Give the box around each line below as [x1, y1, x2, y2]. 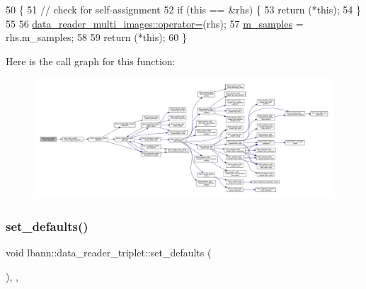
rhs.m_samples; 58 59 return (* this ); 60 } [6, 30, 187, 45]
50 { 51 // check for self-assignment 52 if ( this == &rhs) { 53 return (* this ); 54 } [6, 2, 361, 16]
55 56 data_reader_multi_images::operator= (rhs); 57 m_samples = [6, 16, 304, 30]
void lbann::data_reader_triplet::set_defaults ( [6, 244, 212, 259]
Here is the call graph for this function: [6, 53, 176, 68]
